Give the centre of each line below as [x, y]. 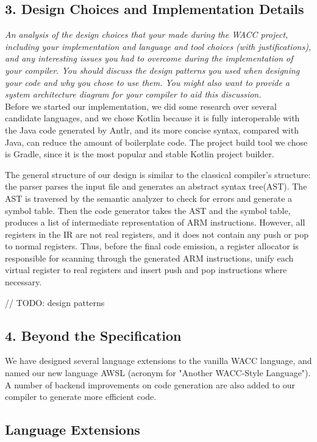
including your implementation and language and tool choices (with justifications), [158, 46]
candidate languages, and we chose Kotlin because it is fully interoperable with [152, 118]
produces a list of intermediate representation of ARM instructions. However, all [155, 222]
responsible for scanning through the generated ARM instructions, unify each [149, 258]
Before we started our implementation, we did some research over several [141, 106]
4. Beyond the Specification [93, 335]
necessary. [23, 282]
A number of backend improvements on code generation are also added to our [150, 384]
